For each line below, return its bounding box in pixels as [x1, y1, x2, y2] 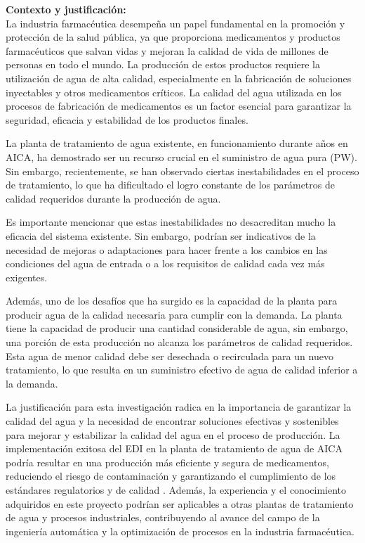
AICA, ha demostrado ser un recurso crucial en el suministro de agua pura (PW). [6, 149, 357, 164]
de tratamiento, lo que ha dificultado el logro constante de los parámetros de [6, 177, 335, 192]
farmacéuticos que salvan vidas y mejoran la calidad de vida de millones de [6, 43, 328, 58]
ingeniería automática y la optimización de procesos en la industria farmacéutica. [6, 523, 354, 538]
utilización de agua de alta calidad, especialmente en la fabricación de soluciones [6, 70, 352, 85]
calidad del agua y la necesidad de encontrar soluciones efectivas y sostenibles [6, 414, 339, 428]
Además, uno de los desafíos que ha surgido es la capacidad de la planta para [6, 293, 338, 308]
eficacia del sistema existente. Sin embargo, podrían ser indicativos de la [6, 228, 316, 243]
